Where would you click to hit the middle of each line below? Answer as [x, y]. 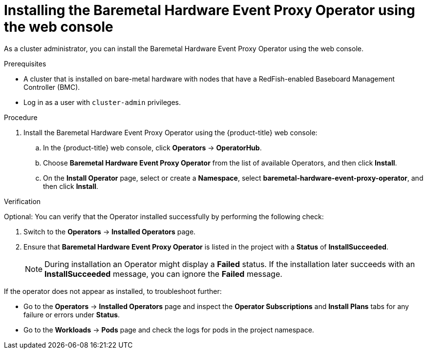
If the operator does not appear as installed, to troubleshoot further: [113, 291]
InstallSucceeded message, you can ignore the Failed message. [163, 274]
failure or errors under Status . [72, 314]
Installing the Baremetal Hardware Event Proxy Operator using [210, 10]
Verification [22, 201]
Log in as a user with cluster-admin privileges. [102, 102]
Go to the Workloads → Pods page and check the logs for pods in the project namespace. [169, 330]
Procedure [21, 117]
